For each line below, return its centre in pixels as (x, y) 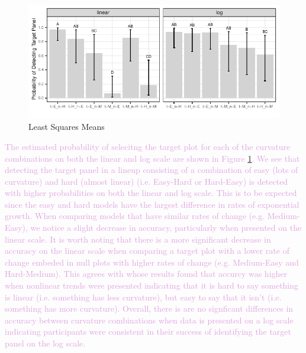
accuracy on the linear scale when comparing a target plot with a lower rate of (147, 251)
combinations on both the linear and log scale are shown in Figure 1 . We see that (152, 158)
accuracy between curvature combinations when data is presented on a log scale (149, 320)
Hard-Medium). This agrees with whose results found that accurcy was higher (146, 274)
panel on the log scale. (45, 343)
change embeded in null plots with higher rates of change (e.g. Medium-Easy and (152, 262)
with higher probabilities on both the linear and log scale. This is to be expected (151, 193)
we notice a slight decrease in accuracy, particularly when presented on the (166, 228)
